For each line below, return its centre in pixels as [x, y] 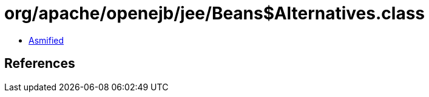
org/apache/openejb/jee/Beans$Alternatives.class [215, 13]
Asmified [46, 40]
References [40, 64]
